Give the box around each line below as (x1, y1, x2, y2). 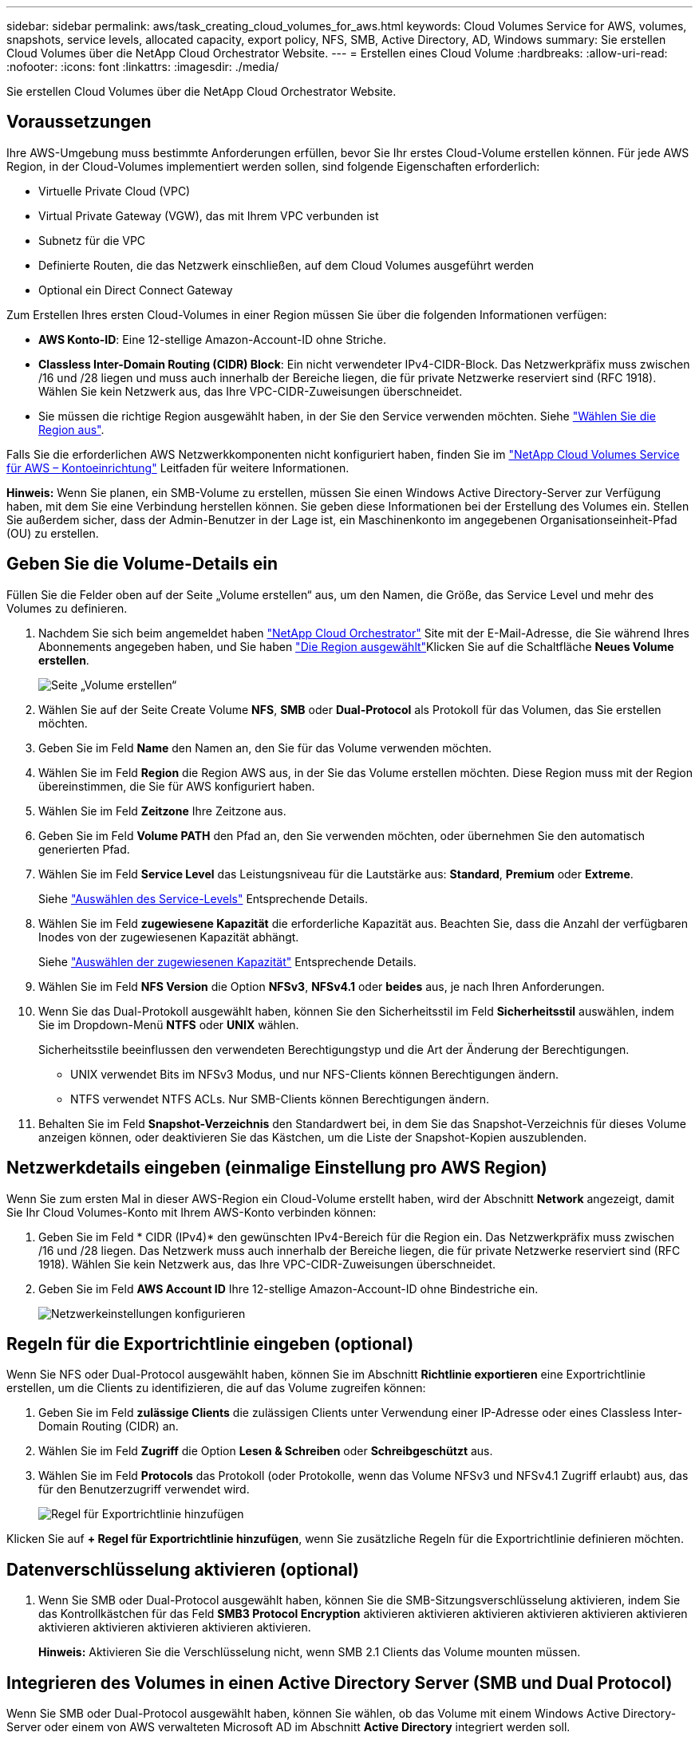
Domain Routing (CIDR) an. (38, 1419, 179, 1434)
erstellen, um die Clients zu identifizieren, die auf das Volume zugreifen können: (6, 1381, 426, 1395)
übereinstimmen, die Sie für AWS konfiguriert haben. (38, 779, 315, 793)
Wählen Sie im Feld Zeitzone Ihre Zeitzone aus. (38, 803, 286, 818)
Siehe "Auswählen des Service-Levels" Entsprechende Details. (38, 891, 369, 906)
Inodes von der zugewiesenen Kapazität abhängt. (38, 929, 299, 944)
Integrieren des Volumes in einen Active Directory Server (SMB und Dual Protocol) (6, 1672, 673, 1693)
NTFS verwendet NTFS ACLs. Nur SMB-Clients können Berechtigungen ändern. (70, 1091, 489, 1106)
